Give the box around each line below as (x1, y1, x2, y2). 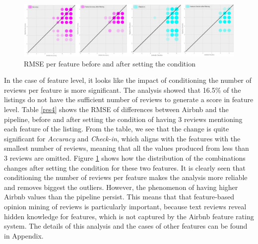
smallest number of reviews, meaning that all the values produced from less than (4, 143, 249, 153)
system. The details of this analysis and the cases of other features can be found (4, 221, 248, 231)
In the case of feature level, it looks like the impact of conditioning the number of (4, 75, 252, 85)
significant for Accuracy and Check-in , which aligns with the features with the (4, 133, 241, 143)
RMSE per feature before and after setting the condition (24, 58, 195, 68)
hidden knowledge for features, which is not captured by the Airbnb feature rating (4, 211, 254, 221)
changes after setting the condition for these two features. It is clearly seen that (4, 162, 246, 173)
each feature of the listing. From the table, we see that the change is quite (4, 123, 229, 134)
